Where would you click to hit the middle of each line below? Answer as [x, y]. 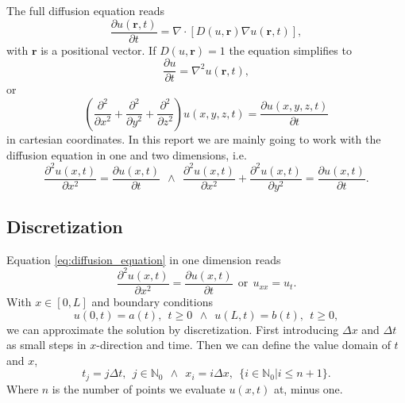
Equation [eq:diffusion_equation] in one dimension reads [144, 259]
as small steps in [46, 345]
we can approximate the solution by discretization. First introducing [173, 329]
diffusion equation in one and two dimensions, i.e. [127, 154]
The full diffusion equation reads [85, 10]
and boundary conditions [152, 302]
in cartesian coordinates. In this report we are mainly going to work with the [194, 138]
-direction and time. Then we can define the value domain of [243, 345]
